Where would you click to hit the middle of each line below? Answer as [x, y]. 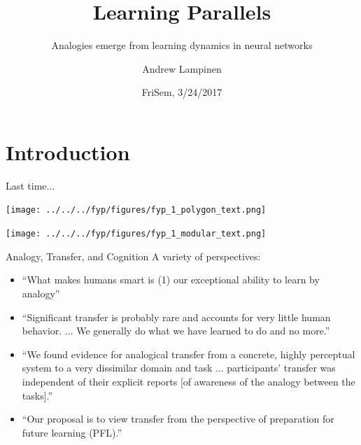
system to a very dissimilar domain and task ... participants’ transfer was [179, 368]
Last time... [30, 185]
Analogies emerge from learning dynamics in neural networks [182, 45]
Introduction [68, 151]
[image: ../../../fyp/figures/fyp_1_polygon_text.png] [136, 210]
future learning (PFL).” [72, 432]
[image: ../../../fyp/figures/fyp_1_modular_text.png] [136, 234]
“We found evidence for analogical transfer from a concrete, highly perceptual [189, 354]
